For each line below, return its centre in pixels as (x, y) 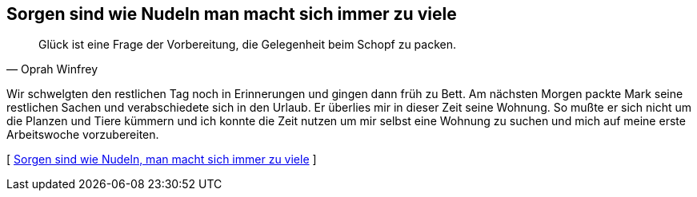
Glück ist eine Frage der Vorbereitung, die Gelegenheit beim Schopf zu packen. (248, 45)
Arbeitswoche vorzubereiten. (83, 135)
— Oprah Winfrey (52, 69)
